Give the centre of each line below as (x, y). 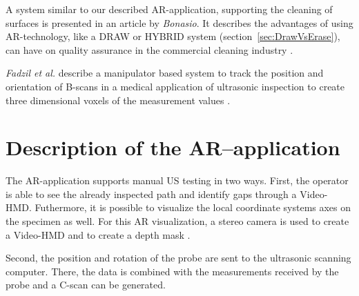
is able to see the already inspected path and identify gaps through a (151, 194)
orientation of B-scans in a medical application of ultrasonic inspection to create (175, 86)
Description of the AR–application (173, 147)
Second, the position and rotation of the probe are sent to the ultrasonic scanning (178, 258)
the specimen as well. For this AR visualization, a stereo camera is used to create (177, 221)
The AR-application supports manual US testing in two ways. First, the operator (177, 180)
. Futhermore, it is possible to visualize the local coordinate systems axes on (190, 207)
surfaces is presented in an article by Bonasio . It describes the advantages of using (179, 22)
